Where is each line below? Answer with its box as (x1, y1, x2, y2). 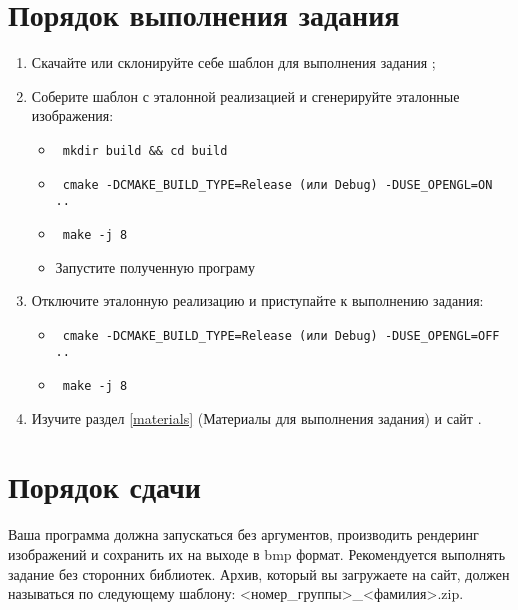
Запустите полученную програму (55, 256, 255, 277)
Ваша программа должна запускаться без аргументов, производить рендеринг (8, 524, 479, 545)
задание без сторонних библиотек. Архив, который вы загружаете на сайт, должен (8, 563, 510, 584)
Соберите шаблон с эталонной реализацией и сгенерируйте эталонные (31, 85, 460, 106)
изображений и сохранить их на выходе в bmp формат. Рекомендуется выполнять (8, 544, 506, 564)
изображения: (31, 105, 114, 126)
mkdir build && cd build (62, 143, 228, 158)
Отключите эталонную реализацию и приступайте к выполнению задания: (31, 290, 484, 311)
